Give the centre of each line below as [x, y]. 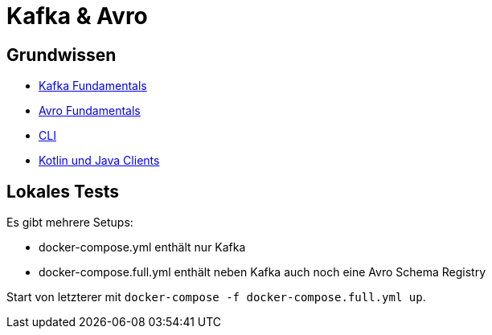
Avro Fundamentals [90, 111]
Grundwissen [61, 55]
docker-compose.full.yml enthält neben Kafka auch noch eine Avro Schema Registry [262, 272]
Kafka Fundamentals [93, 86]
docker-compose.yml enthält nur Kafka [142, 247]
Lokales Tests [63, 191]
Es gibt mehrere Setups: [70, 223]
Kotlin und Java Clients [99, 161]
